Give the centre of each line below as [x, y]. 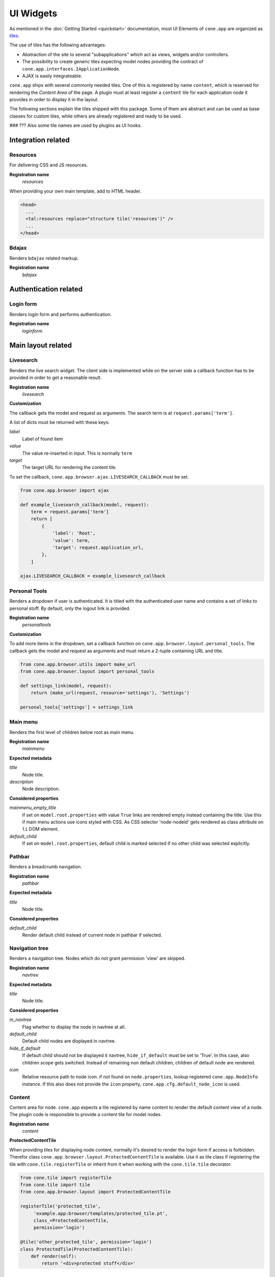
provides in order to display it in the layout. [54, 100]
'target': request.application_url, [98, 547]
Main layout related [41, 346]
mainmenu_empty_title [33, 808]
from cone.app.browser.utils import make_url [78, 664]
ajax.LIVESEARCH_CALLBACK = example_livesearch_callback [93, 576]
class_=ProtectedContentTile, [71, 1220]
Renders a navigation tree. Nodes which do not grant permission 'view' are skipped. [98, 958]
